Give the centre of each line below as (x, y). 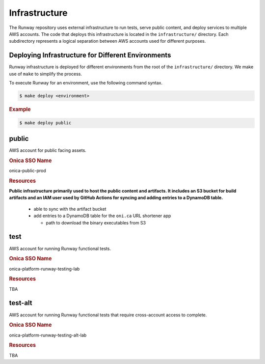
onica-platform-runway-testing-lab (44, 269)
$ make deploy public (45, 123)
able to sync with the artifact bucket (70, 209)
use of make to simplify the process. (46, 74)
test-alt (21, 303)
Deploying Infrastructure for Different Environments (90, 55)
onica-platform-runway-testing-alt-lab (48, 335)
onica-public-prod (27, 170)
